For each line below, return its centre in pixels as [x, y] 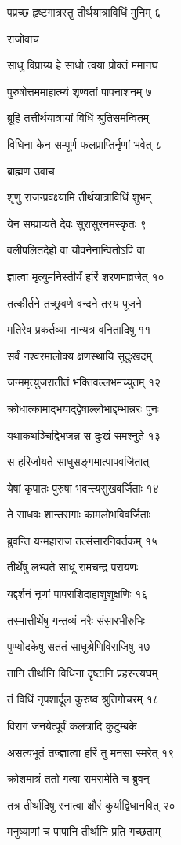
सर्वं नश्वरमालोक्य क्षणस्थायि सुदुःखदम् [80, 355]
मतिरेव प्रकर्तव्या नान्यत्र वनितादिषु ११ [79, 329]
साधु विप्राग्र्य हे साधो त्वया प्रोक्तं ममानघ [83, 65]
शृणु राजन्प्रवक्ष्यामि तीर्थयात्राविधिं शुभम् [79, 197]
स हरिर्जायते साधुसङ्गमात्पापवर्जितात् [78, 461]
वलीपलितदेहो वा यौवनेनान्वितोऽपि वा [76, 250]
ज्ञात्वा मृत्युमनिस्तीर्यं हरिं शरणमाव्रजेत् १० [86, 276]
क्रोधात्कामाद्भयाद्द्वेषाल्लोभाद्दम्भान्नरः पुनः [83, 408]
